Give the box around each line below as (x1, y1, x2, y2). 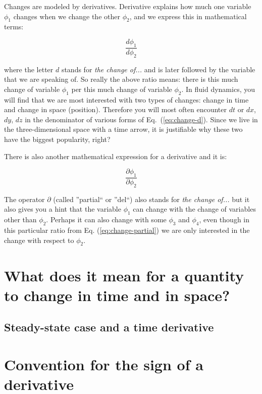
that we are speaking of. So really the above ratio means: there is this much (4, 74, 238, 84)
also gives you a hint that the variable (4, 204, 121, 214)
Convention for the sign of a (4, 354, 203, 374)
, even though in (199, 214, 250, 225)
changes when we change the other (13, 11, 120, 21)
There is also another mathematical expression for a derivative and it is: (4, 151, 227, 161)
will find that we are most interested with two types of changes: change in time (4, 94, 249, 105)
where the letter (4, 64, 54, 74)
